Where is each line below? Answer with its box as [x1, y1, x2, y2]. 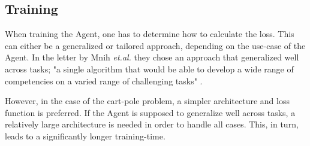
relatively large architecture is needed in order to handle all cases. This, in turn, [5, 118, 299, 130]
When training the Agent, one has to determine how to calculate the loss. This [5, 28, 294, 40]
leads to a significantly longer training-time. [5, 129, 165, 142]
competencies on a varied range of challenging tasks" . [5, 74, 203, 87]
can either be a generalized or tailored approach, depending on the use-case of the [5, 39, 306, 51]
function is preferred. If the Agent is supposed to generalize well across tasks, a [5, 106, 296, 118]
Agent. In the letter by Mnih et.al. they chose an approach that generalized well [5, 51, 299, 63]
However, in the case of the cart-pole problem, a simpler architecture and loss [5, 95, 290, 107]
